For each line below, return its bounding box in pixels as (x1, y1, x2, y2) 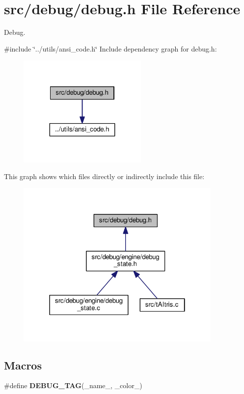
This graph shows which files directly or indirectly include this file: (4, 171, 205, 181)
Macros (4, 357, 42, 372)
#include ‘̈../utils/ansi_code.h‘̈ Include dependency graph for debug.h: (4, 43, 217, 53)
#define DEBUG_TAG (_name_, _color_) (4, 380, 142, 391)
